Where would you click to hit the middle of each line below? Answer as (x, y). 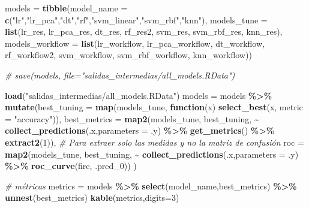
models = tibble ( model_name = (66, 8)
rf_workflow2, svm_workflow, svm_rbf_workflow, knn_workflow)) (128, 55)
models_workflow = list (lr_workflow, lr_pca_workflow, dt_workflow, (135, 43)
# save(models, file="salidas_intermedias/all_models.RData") (120, 75)
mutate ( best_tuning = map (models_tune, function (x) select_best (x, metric (154, 107)
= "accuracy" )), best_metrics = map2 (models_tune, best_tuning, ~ (132, 118)
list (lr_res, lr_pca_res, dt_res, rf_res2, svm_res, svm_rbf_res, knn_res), (144, 31)
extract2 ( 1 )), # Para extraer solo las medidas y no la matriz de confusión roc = (154, 142)
